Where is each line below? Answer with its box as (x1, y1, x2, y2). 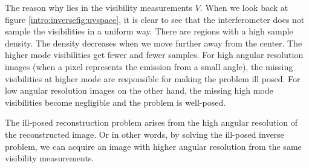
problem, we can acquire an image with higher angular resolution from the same (5, 140, 302, 152)
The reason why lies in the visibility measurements (5, 1, 192, 13)
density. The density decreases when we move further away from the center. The (5, 36, 302, 49)
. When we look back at (200, 1, 288, 13)
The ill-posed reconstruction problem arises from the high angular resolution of (5, 116, 298, 129)
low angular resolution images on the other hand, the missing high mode (5, 84, 273, 97)
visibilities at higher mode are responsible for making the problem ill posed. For (5, 72, 301, 85)
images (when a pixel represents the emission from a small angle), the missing (5, 60, 293, 73)
